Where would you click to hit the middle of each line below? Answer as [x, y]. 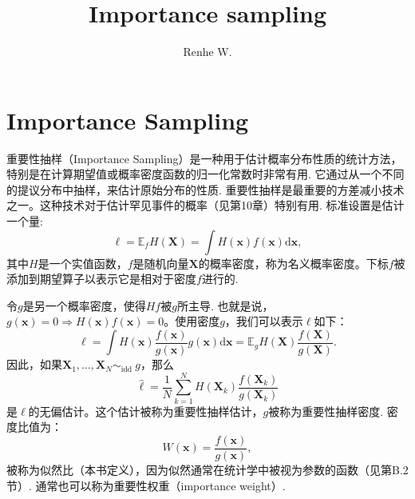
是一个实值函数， [83, 263]
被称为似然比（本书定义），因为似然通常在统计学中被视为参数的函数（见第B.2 [207, 470]
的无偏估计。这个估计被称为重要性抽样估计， [146, 411]
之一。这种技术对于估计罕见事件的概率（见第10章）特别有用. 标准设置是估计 [206, 205]
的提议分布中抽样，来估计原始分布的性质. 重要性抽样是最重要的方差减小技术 [206, 189]
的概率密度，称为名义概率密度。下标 [293, 263]
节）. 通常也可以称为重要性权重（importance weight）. [146, 485]
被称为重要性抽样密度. [326, 411]
